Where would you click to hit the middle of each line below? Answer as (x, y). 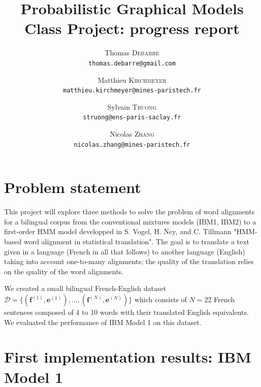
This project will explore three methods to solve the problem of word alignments (129, 212)
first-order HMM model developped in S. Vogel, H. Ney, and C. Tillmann (118, 231)
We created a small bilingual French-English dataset (85, 288)
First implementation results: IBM (128, 357)
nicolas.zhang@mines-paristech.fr (132, 144)
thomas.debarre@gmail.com (132, 63)
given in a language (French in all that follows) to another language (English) (125, 251)
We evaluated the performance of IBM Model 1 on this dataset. (103, 322)
